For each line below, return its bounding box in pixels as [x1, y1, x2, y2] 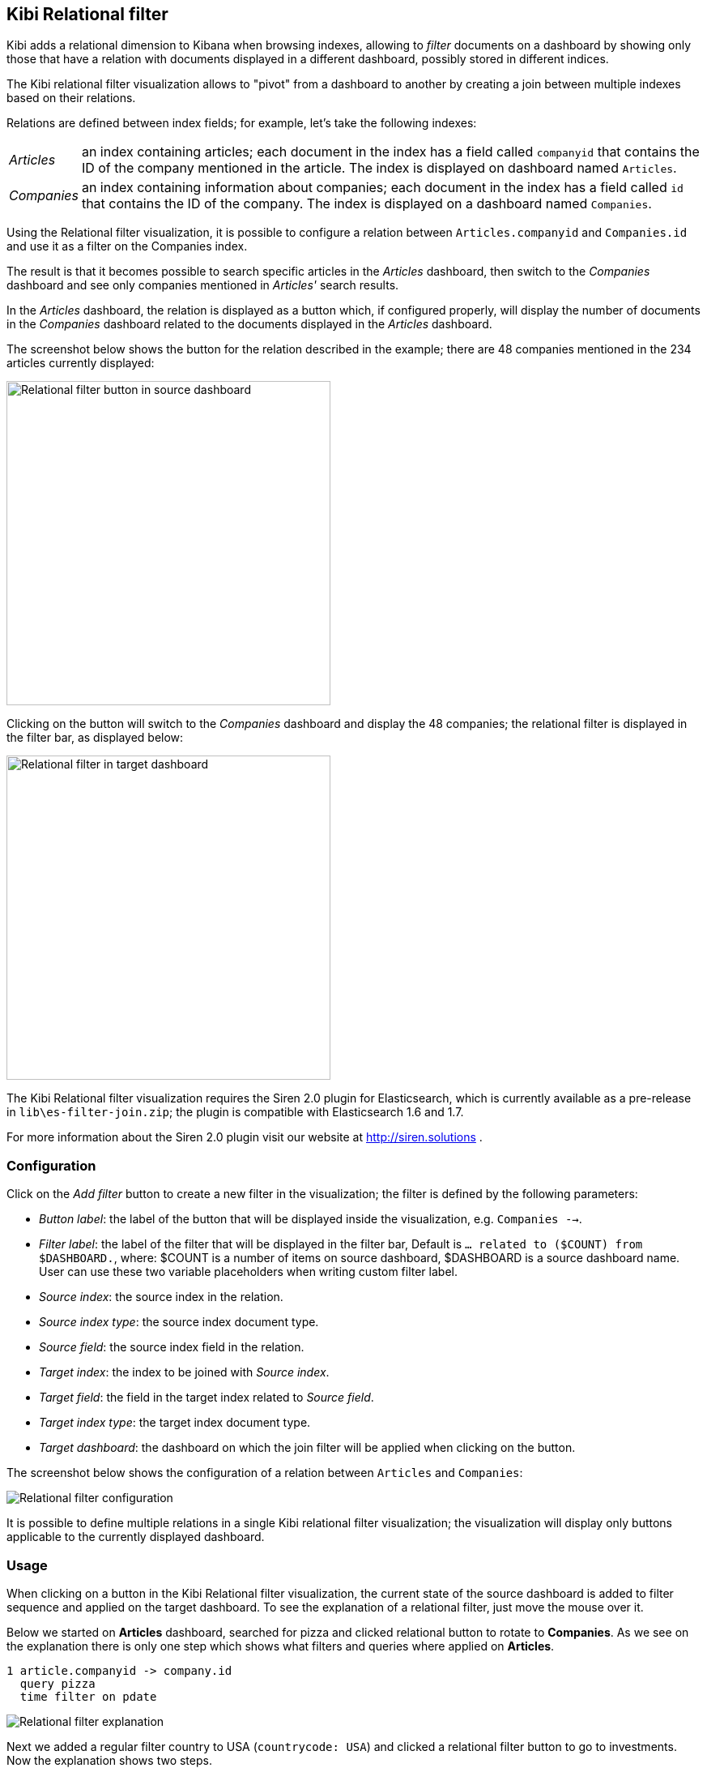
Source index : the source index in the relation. [39, 1290, 283, 1304]
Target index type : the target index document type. [39, 1415, 311, 1430]
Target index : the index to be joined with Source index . [39, 1365, 330, 1380]
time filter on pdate [19, 1689, 157, 1703]
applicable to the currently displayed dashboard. [6, 1530, 265, 1544]
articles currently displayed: [6, 356, 155, 370]
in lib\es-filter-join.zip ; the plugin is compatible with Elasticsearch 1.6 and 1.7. [6, 1105, 464, 1119]
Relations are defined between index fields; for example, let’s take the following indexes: [6, 116, 477, 131]
